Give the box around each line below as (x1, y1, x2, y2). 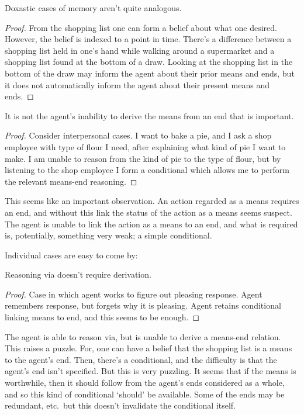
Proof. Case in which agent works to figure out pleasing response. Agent (5, 288, 262, 300)
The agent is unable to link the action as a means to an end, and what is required (5, 217, 298, 230)
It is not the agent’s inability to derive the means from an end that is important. (5, 109, 294, 122)
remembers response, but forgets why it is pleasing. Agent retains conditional (5, 299, 281, 312)
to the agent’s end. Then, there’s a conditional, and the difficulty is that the (5, 353, 277, 365)
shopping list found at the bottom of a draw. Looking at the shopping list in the (5, 56, 293, 68)
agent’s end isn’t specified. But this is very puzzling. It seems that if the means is (5, 365, 296, 377)
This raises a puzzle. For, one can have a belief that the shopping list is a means (5, 342, 292, 354)
